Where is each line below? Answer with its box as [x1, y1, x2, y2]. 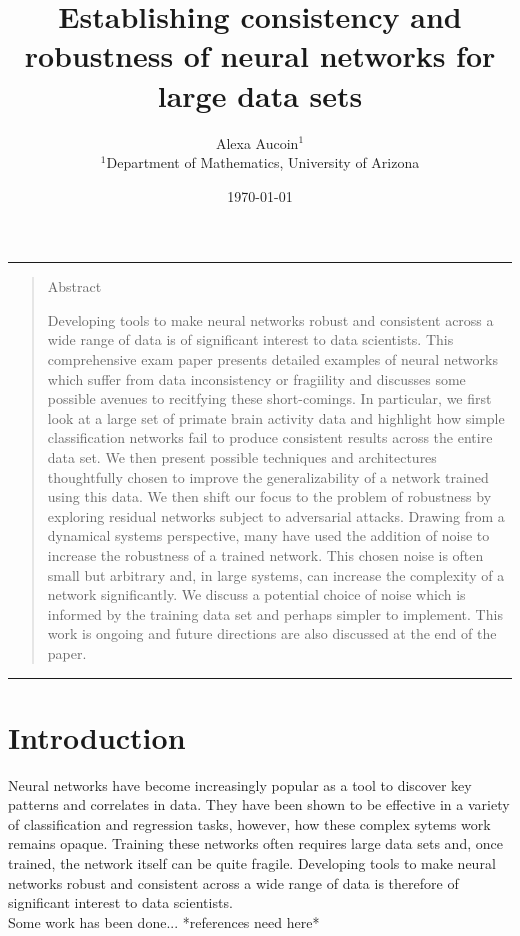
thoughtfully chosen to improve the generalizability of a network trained [47, 466, 489, 487]
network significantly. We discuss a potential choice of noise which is [47, 584, 466, 605]
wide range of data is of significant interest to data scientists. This [47, 329, 454, 350]
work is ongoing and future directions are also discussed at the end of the [47, 623, 497, 644]
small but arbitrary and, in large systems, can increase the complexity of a [47, 564, 505, 585]
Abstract [47, 276, 102, 297]
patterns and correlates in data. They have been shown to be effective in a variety [8, 794, 510, 815]
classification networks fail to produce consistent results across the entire [47, 427, 493, 448]
